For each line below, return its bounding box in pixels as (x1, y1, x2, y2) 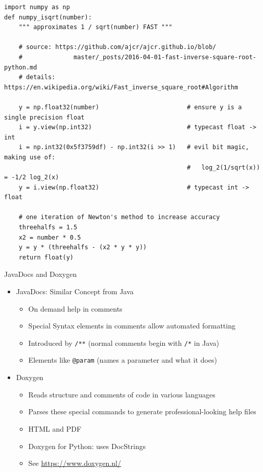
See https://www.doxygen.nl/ (28, 458, 121, 468)
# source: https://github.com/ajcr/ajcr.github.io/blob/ (18, 43, 217, 51)
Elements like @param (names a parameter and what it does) (28, 355, 217, 365)
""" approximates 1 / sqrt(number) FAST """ (18, 23, 173, 31)
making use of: (4, 153, 56, 161)
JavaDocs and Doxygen (4, 269, 77, 279)
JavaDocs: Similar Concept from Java (16, 286, 134, 297)
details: (26, 74, 56, 81)
